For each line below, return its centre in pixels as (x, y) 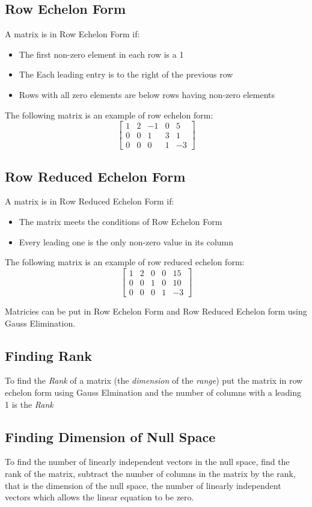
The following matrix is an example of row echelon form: (109, 115)
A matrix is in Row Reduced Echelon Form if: (90, 201)
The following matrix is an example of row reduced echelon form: (125, 262)
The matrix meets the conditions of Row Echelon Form (121, 222)
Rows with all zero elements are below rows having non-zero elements (147, 94)
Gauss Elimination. (40, 323)
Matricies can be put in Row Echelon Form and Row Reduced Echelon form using (156, 311)
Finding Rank (49, 355)
